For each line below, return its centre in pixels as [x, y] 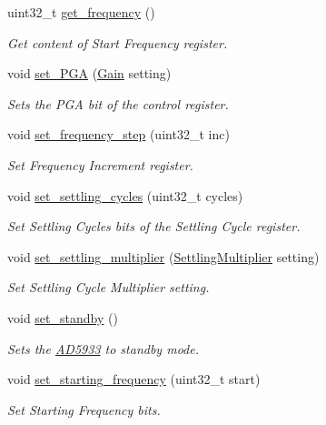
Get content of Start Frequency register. [118, 42]
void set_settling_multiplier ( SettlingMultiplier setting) [163, 256]
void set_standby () [63, 317]
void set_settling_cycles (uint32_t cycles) [125, 195]
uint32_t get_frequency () [81, 12]
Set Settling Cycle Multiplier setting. [109, 287]
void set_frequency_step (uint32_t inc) [119, 134]
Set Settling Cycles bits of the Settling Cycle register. [154, 226]
